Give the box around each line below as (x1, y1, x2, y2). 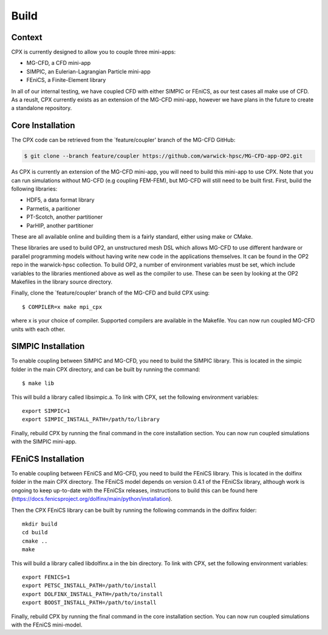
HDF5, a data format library (26, 196, 95, 203)
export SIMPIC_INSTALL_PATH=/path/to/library (22, 416, 160, 423)
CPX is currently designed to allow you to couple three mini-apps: (11, 49, 176, 56)
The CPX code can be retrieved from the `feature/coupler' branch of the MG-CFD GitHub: (11, 137, 236, 144)
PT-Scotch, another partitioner (26, 213, 103, 221)
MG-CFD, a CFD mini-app (26, 59, 91, 67)
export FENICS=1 (22, 574, 70, 580)
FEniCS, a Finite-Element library (26, 76, 106, 84)
